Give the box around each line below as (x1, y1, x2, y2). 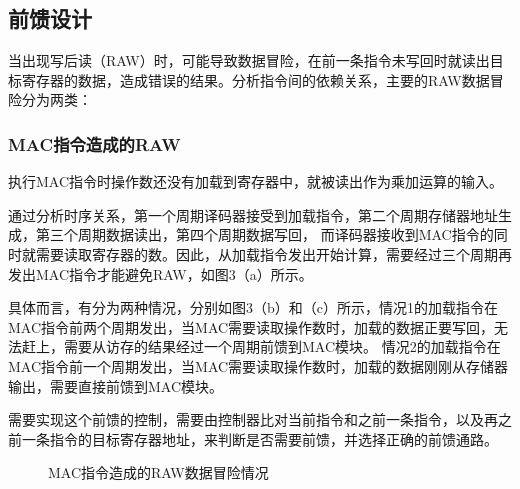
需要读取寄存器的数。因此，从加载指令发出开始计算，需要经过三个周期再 (35, 243, 512, 264)
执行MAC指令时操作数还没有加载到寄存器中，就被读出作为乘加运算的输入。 (8, 171, 504, 192)
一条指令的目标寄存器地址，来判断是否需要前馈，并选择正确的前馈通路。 (21, 428, 498, 449)
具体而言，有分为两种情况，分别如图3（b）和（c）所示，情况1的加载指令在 (8, 297, 498, 318)
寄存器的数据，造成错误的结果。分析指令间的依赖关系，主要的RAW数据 (21, 69, 490, 90)
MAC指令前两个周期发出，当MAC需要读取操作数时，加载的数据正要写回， (8, 316, 495, 337)
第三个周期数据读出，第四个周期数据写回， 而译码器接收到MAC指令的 (35, 224, 494, 245)
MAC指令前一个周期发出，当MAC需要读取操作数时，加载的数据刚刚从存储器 (8, 355, 509, 376)
